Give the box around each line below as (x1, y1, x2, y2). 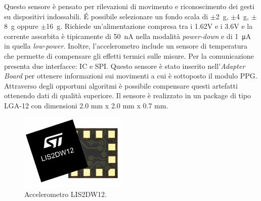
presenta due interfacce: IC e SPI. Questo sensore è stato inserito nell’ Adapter (4, 60, 245, 71)
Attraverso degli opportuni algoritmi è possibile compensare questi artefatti (4, 80, 238, 91)
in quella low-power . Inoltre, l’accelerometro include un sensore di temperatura (4, 41, 248, 51)
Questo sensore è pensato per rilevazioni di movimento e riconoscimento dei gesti (4, 1, 254, 11)
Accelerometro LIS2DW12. (24, 189, 107, 199)
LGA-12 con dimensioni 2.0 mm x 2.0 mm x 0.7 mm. (4, 100, 168, 110)
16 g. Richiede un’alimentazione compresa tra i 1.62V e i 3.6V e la (46, 21, 253, 31)
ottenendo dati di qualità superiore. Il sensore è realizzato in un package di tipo (4, 90, 251, 101)
